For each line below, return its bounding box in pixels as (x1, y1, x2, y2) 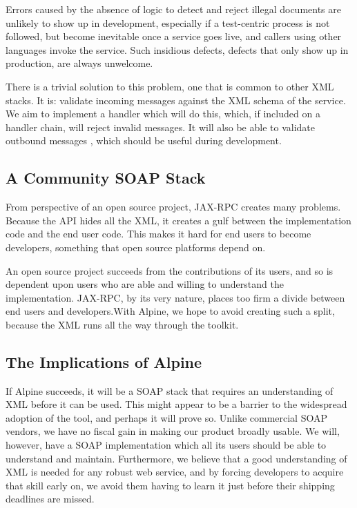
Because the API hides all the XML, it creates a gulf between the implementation (6, 213, 351, 227)
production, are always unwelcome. (6, 56, 153, 70)
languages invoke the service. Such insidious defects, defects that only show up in (6, 42, 349, 57)
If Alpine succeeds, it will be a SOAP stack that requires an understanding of (6, 383, 334, 398)
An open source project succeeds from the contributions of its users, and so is (6, 263, 334, 277)
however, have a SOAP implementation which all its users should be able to (6, 438, 327, 452)
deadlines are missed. (6, 491, 95, 506)
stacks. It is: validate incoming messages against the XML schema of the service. (6, 92, 346, 107)
